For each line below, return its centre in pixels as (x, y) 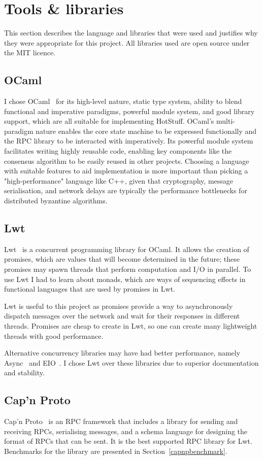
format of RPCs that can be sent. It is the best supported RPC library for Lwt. (128, 441)
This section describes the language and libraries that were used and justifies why (131, 33)
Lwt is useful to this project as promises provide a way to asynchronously (119, 306)
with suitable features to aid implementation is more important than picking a (126, 171)
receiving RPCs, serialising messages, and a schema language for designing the (126, 431)
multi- (226, 121)
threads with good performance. (54, 335)
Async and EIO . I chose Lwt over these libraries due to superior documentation (131, 362)
